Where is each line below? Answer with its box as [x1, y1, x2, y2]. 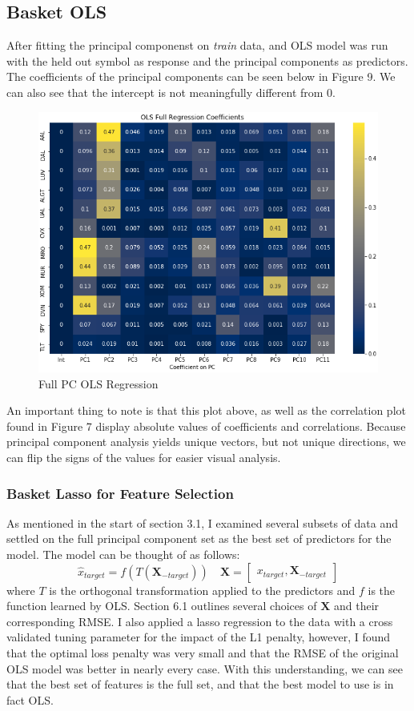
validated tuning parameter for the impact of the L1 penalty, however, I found [6, 629, 391, 645]
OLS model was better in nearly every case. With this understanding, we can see [6, 660, 403, 677]
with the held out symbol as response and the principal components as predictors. [6, 52, 408, 69]
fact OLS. [6, 691, 54, 708]
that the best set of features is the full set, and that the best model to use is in [6, 676, 394, 693]
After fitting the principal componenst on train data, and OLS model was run [6, 37, 388, 54]
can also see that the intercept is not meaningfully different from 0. [6, 83, 336, 100]
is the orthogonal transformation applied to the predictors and [49, 581, 356, 598]
